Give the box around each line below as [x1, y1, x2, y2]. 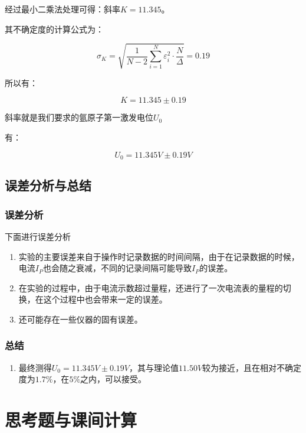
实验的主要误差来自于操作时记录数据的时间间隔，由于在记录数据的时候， [18, 250, 300, 262]
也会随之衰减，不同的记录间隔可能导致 [43, 262, 192, 274]
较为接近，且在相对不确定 [202, 361, 302, 373]
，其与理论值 [129, 361, 179, 373]
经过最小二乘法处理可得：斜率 [5, 3, 120, 15]
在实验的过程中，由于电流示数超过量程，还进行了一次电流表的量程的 [18, 281, 283, 294]
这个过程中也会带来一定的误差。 [43, 293, 167, 305]
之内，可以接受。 [80, 373, 147, 385]
